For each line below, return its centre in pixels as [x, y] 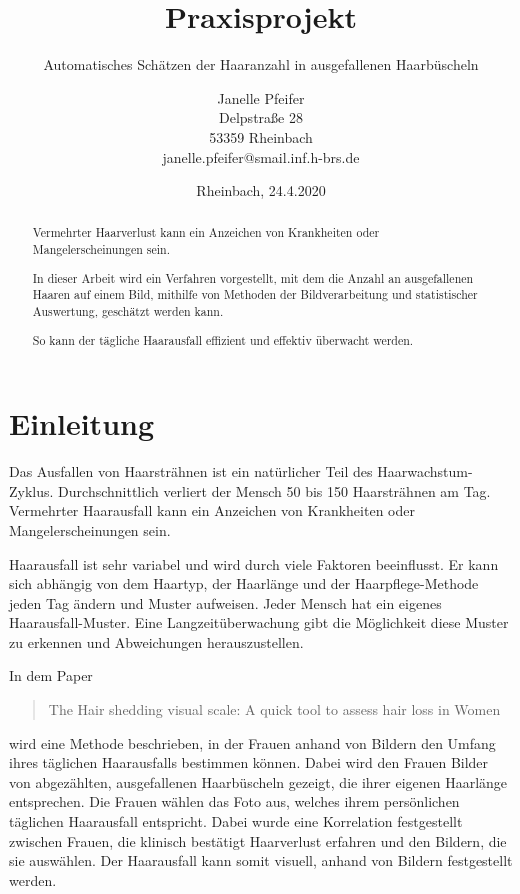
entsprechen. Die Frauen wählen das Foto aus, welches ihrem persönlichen [234, 801]
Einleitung [82, 423]
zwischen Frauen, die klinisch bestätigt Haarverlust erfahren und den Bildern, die [258, 840]
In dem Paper [51, 675]
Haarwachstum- [425, 471]
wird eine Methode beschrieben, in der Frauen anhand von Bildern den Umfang [252, 742]
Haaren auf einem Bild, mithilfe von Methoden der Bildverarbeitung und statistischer [255, 294]
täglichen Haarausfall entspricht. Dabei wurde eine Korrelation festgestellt [236, 821]
